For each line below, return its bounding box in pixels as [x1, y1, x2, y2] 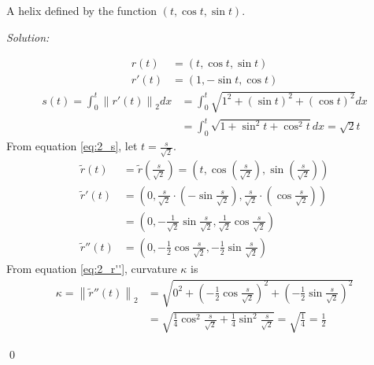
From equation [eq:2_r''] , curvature [6, 260, 177, 276]
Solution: [6, 28, 50, 45]
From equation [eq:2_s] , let [6, 138, 138, 154]
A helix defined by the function [6, 2, 157, 18]
